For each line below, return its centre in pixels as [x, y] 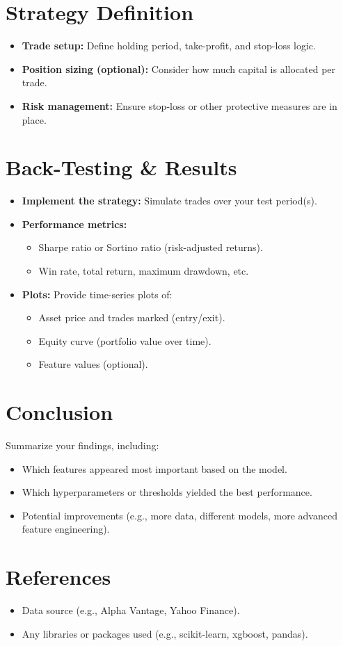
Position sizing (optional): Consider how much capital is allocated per [179, 68]
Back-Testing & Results [121, 167]
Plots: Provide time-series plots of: [97, 294]
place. [34, 119]
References [58, 577]
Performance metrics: [74, 224]
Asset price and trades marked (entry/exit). [132, 317]
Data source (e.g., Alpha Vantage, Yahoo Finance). [131, 610]
